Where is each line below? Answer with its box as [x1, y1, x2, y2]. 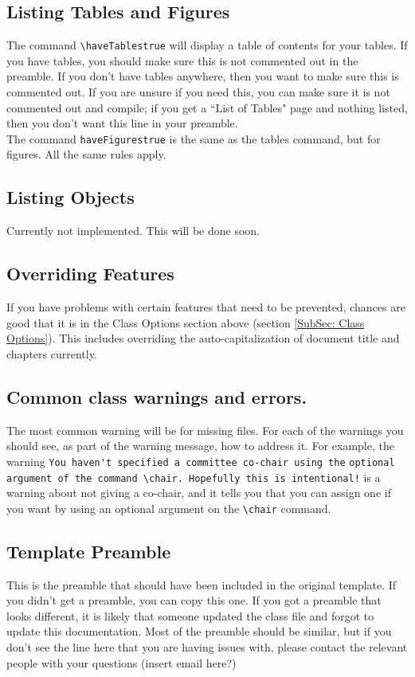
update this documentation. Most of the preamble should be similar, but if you [6, 623, 392, 640]
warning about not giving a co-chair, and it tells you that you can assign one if [6, 484, 391, 501]
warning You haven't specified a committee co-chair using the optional [6, 452, 395, 469]
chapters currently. [6, 345, 97, 362]
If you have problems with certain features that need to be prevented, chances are [6, 299, 405, 315]
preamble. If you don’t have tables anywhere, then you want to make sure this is [6, 68, 399, 84]
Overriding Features [6, 261, 174, 286]
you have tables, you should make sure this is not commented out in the [6, 52, 358, 68]
